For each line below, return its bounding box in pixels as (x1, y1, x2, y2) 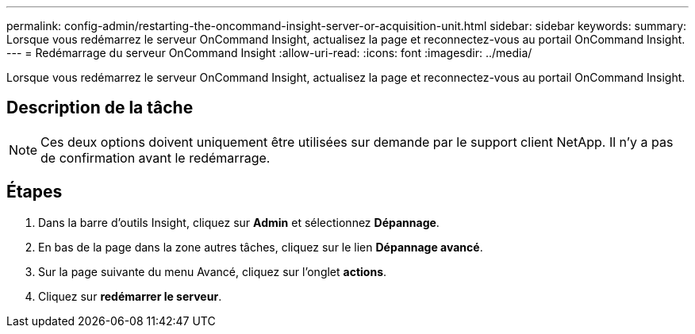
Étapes (6, 182, 63, 202)
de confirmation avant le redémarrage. (40, 149, 271, 166)
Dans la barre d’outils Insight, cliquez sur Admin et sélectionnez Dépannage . (38, 215, 440, 229)
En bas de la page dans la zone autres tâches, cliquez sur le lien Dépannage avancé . (38, 240, 483, 254)
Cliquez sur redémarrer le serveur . (38, 289, 222, 303)
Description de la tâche (6, 98, 194, 118)
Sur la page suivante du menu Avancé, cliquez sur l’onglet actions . (38, 264, 387, 278)
